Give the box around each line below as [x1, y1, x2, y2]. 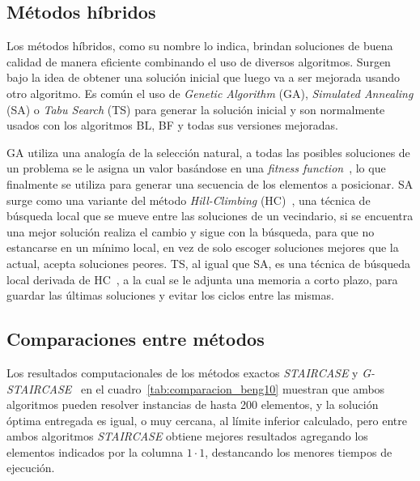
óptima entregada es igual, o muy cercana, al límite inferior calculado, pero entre [6, 411, 407, 428]
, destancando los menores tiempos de [205, 443, 392, 460]
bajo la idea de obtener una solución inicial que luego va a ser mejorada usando [6, 69, 401, 86]
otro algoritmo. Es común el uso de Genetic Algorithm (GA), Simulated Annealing [6, 84, 414, 101]
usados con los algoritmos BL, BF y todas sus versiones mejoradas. [6, 117, 338, 134]
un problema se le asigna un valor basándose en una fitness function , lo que [6, 160, 386, 177]
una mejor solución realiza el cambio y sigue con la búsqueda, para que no [6, 223, 375, 240]
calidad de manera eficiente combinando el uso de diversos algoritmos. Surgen [6, 53, 391, 70]
